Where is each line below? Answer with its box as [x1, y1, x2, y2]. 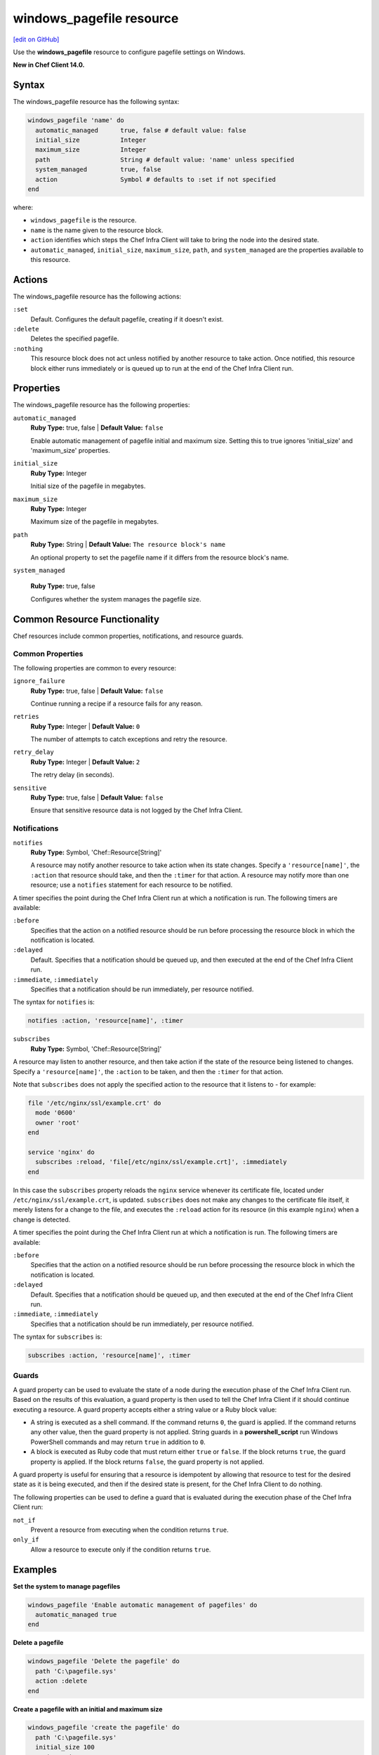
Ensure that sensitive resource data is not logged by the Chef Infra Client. [30, 806, 243, 814]
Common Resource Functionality [13, 613, 160, 625]
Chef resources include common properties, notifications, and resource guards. [13, 632, 244, 640]
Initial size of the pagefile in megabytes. [30, 482, 146, 491]
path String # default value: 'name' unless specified [35, 155, 295, 164]
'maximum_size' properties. [30, 446, 110, 454]
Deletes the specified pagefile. [30, 334, 119, 343]
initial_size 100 [35, 1743, 95, 1751]
